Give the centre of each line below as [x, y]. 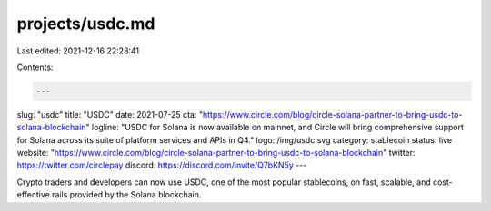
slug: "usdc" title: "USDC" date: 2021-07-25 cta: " [110, 114]
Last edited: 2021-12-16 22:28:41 [78, 51]
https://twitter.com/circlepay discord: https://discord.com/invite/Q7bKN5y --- [162, 165]
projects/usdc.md [86, 24]
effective [33, 195]
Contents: [35, 67]
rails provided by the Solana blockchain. [126, 195]
